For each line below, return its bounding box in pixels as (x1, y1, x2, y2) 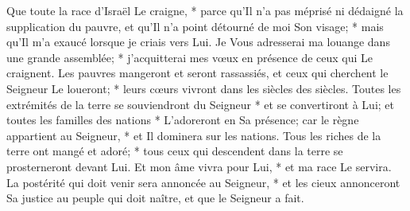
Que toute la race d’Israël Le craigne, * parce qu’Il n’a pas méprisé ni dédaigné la (6, 2, 404, 18)
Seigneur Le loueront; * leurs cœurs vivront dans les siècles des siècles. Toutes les (6, 80, 401, 96)
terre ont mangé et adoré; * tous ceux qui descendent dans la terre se (6, 143, 343, 159)
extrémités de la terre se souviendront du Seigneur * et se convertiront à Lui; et (6, 96, 395, 112)
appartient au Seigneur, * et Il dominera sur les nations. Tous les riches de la (6, 127, 381, 143)
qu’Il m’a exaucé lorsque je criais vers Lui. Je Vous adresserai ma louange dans (6, 33, 390, 50)
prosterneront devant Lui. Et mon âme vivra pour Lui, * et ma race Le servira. (6, 158, 392, 174)
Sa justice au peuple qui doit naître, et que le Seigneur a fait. (6, 190, 304, 206)
